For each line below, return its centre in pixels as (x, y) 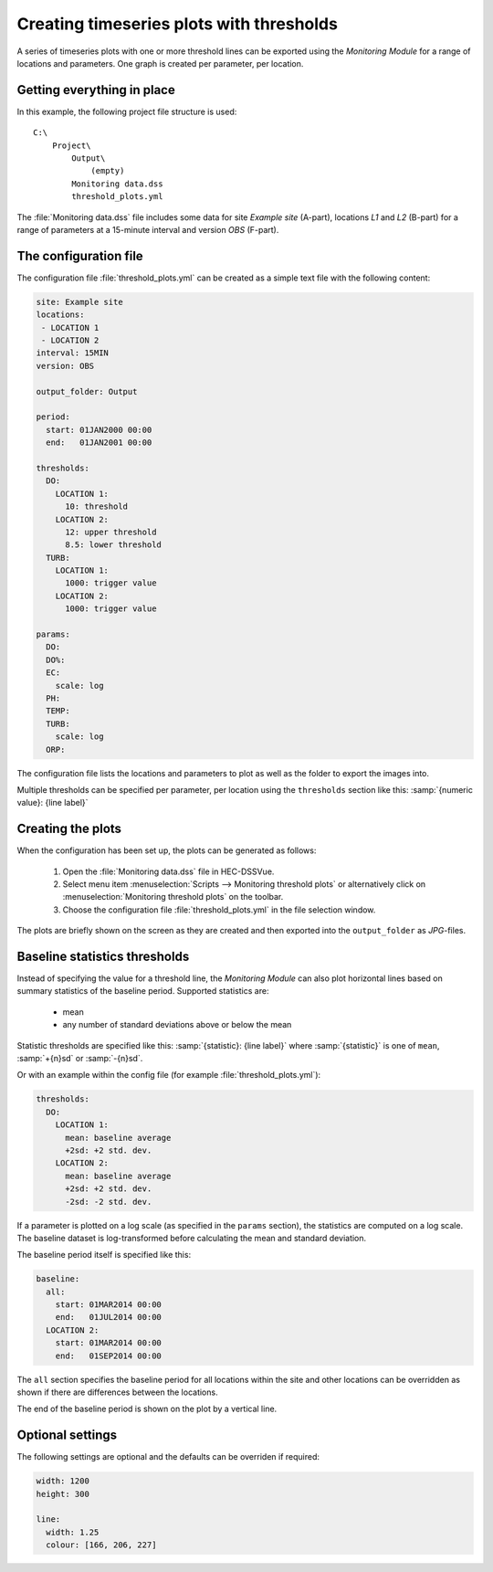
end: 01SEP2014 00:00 (108, 1356)
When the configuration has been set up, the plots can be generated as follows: (167, 850)
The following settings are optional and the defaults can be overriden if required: (168, 1457)
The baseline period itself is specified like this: (104, 1255)
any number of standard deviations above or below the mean (177, 1025)
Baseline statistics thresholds (103, 956)
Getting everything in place (96, 90)
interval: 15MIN (73, 353)
